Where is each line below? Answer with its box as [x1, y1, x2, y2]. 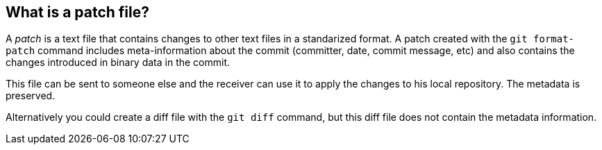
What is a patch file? [6, 3, 150, 21]
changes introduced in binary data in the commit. [6, 56, 231, 69]
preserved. [6, 90, 56, 102]
